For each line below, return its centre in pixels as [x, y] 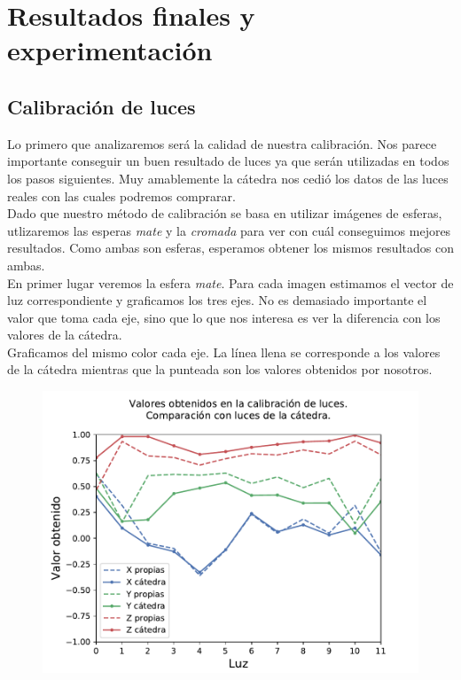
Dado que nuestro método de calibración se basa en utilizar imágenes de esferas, [225, 213]
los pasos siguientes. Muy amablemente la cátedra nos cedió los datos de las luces [228, 178]
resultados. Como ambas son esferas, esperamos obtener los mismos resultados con [230, 248]
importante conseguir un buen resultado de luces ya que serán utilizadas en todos [228, 161]
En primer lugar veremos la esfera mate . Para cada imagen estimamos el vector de [230, 282]
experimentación [110, 50]
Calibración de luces [102, 106]
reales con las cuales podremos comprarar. [121, 195]
